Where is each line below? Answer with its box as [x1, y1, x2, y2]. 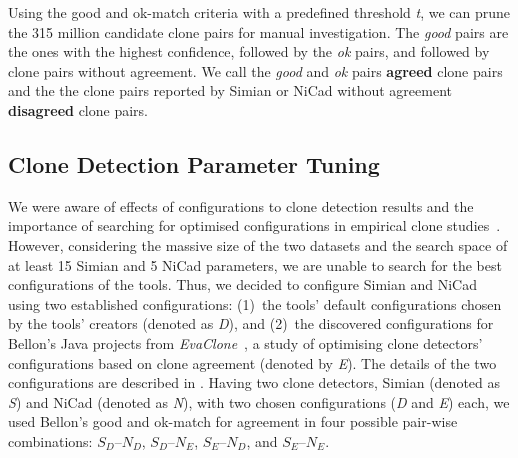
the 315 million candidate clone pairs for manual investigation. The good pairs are [8, 21, 509, 42]
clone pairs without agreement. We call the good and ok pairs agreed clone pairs [8, 60, 503, 81]
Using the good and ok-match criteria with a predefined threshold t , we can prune [8, 2, 511, 22]
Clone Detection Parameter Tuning [8, 148, 380, 179]
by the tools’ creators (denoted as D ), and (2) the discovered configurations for [8, 313, 494, 334]
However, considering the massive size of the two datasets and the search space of [8, 234, 508, 255]
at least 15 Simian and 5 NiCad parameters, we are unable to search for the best [8, 254, 502, 275]
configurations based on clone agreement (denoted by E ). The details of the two [8, 352, 497, 373]
